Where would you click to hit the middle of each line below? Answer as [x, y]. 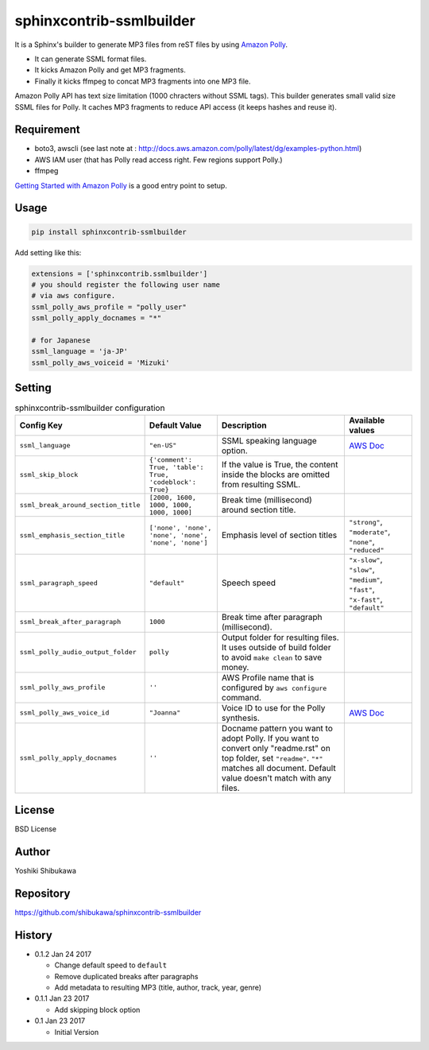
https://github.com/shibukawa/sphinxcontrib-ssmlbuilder [108, 912]
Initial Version [77, 1032]
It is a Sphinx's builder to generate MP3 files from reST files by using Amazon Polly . [151, 45]
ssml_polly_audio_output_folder [78, 652]
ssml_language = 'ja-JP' [80, 351]
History [34, 935]
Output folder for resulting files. [280, 637]
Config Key [41, 425]
